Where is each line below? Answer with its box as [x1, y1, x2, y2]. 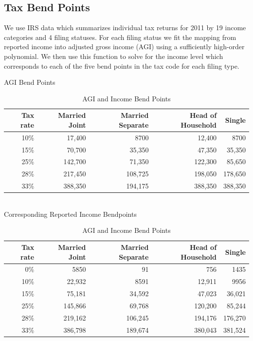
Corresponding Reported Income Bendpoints [4, 208, 137, 219]
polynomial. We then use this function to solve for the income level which [4, 51, 223, 61]
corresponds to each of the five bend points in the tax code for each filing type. [4, 60, 239, 71]
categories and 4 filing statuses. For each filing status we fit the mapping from [4, 32, 236, 42]
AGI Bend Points [4, 77, 55, 87]
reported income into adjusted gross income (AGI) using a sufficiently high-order [4, 41, 245, 52]
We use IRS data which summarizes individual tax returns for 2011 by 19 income [4, 22, 246, 33]
